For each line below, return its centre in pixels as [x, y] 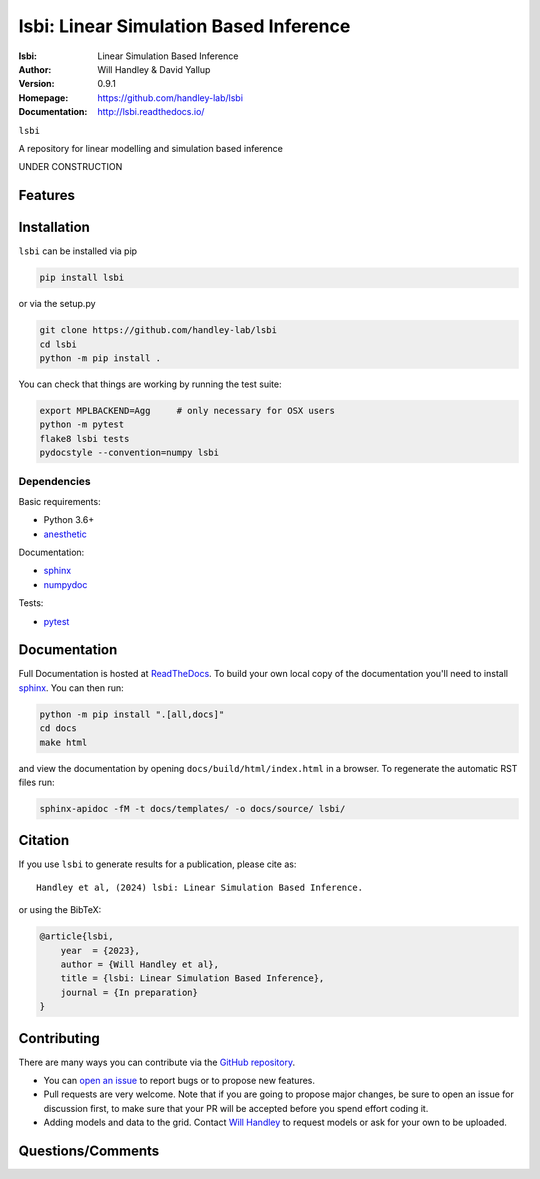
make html [63, 742]
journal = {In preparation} [129, 992]
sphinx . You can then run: [71, 687]
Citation [44, 840]
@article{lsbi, [76, 936]
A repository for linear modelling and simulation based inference [151, 148]
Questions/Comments [89, 1151]
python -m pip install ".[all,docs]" [132, 714]
